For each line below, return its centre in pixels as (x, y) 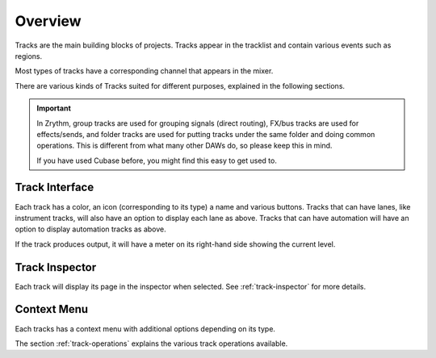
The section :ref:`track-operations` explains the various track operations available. (151, 343)
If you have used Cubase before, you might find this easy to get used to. (157, 160)
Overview (48, 21)
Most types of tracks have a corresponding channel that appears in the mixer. (144, 71)
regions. (29, 56)
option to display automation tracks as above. (91, 229)
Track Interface (55, 187)
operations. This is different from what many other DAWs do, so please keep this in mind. (184, 146)
